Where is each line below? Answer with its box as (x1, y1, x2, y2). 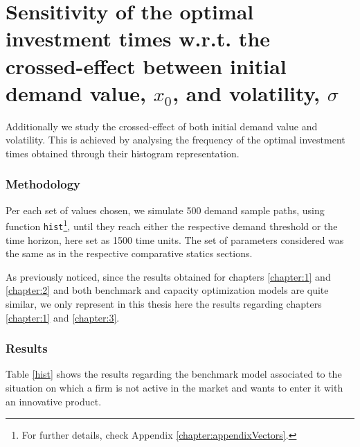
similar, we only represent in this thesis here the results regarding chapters (6, 296, 322, 310)
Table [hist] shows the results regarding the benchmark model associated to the (6, 367, 342, 381)
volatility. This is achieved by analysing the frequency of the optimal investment (6, 132, 345, 147)
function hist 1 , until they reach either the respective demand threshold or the (6, 217, 338, 233)
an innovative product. (6, 394, 102, 408)
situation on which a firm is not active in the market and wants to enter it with (6, 380, 343, 394)
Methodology (6, 175, 81, 193)
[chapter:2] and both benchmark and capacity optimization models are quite (6, 283, 329, 297)
